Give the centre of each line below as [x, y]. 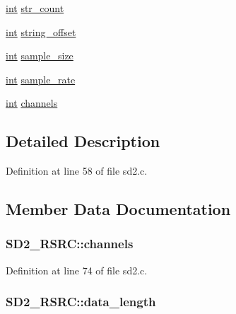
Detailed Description [83, 141]
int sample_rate [41, 79]
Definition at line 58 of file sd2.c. [77, 171]
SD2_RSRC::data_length [81, 302]
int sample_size [40, 56]
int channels [32, 103]
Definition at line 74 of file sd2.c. [77, 270]
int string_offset [41, 31]
